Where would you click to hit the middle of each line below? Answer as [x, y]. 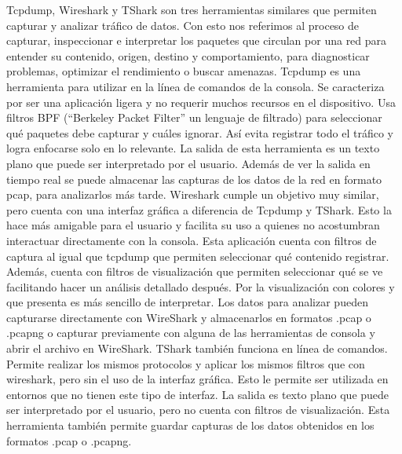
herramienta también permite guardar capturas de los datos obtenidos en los [190, 425]
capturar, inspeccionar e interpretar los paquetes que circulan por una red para [197, 40]
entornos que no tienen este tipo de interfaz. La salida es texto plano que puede [198, 394]
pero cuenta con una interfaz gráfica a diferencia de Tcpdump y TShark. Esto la [199, 209]
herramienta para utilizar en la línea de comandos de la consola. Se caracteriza [196, 86]
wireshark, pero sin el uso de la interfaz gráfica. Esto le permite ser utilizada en [197, 379]
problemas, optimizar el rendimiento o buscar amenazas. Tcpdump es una [184, 71]
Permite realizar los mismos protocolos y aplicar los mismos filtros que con [186, 363]
